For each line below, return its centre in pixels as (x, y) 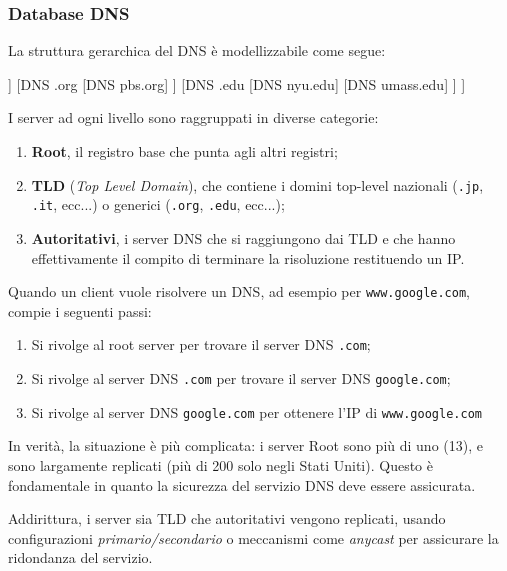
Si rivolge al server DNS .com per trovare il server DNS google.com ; (241, 378)
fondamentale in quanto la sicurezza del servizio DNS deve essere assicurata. (242, 484)
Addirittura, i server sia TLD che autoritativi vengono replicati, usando (227, 518)
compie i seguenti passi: (80, 310)
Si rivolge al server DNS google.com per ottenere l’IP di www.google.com (256, 411)
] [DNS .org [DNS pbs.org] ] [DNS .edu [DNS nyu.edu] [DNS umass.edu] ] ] (237, 83)
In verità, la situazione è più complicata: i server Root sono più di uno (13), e (245, 445)
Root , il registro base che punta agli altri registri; (184, 151)
